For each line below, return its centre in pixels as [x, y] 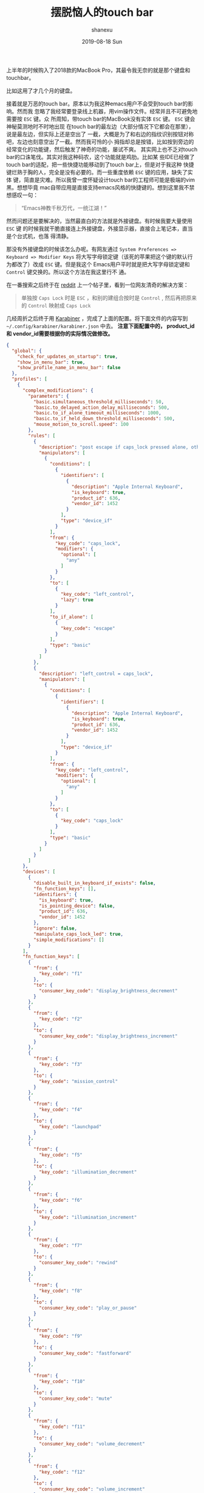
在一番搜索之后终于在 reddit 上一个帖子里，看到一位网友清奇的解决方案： [98, 284]
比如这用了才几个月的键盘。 [41, 90]
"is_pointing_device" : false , [77, 906]
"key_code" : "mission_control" [78, 1081]
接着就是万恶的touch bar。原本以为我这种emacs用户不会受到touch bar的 [97, 104]
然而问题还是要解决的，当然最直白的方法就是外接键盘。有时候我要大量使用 [99, 221]
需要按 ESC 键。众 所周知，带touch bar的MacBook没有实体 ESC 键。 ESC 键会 [101, 119]
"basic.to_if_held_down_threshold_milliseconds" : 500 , [104, 419]
